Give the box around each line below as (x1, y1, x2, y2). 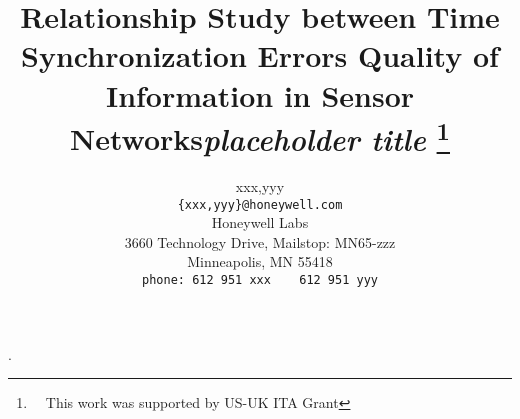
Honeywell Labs (211, 212, 309, 233)
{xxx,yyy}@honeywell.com (177, 197, 343, 212)
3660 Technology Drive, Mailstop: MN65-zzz (124, 231, 396, 252)
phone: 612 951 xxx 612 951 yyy (142, 273, 378, 288)
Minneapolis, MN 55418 (187, 251, 333, 272)
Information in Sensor (105, 74, 415, 115)
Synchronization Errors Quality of (21, 35, 499, 76)
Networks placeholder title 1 (70, 113, 450, 160)
